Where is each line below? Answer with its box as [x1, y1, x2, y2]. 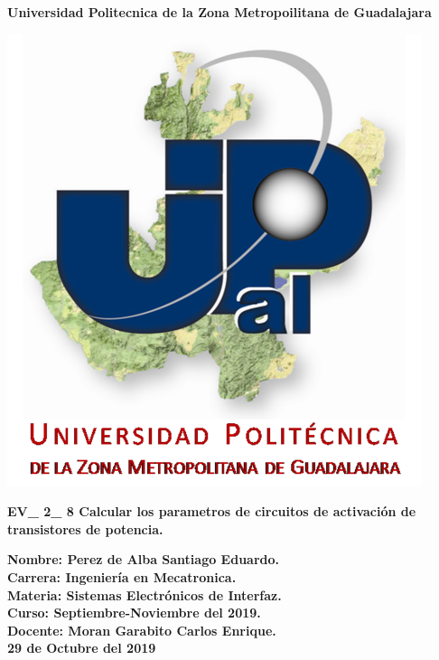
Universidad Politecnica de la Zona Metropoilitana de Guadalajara [7, 3, 432, 21]
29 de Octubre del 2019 [7, 638, 156, 657]
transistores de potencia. [7, 519, 163, 538]
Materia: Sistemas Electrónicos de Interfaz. [7, 585, 282, 604]
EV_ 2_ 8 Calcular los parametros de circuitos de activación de [7, 502, 416, 521]
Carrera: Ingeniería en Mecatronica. [7, 567, 237, 586]
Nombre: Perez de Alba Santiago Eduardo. [7, 550, 279, 569]
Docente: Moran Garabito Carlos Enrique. [7, 620, 276, 639]
